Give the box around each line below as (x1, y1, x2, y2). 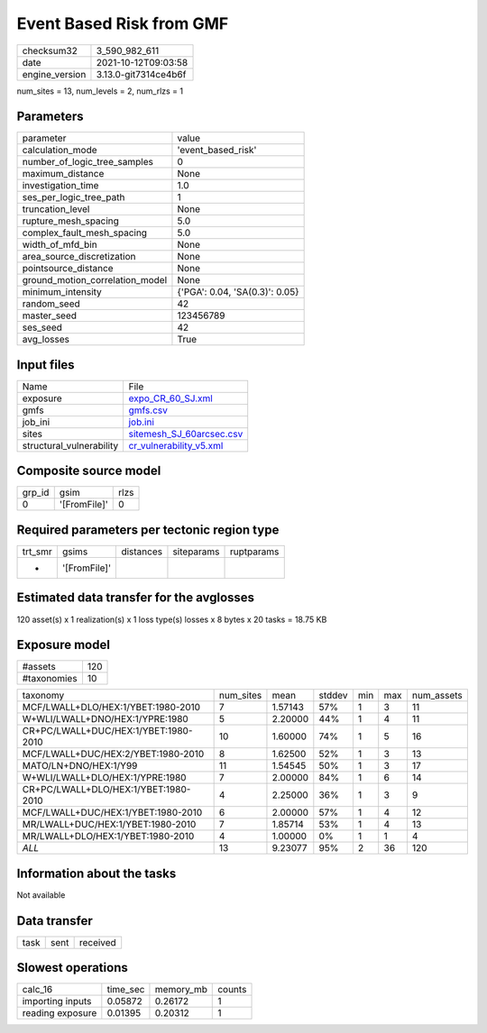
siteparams (172, 545, 220, 558)
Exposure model (16, 637, 110, 653)
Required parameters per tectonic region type (16, 522, 280, 537)
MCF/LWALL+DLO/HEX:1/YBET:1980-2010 (22, 701, 201, 714)
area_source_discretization (22, 251, 136, 263)
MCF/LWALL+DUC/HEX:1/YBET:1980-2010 (22, 807, 203, 819)
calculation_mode (22, 144, 98, 157)
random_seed (22, 297, 80, 310)
